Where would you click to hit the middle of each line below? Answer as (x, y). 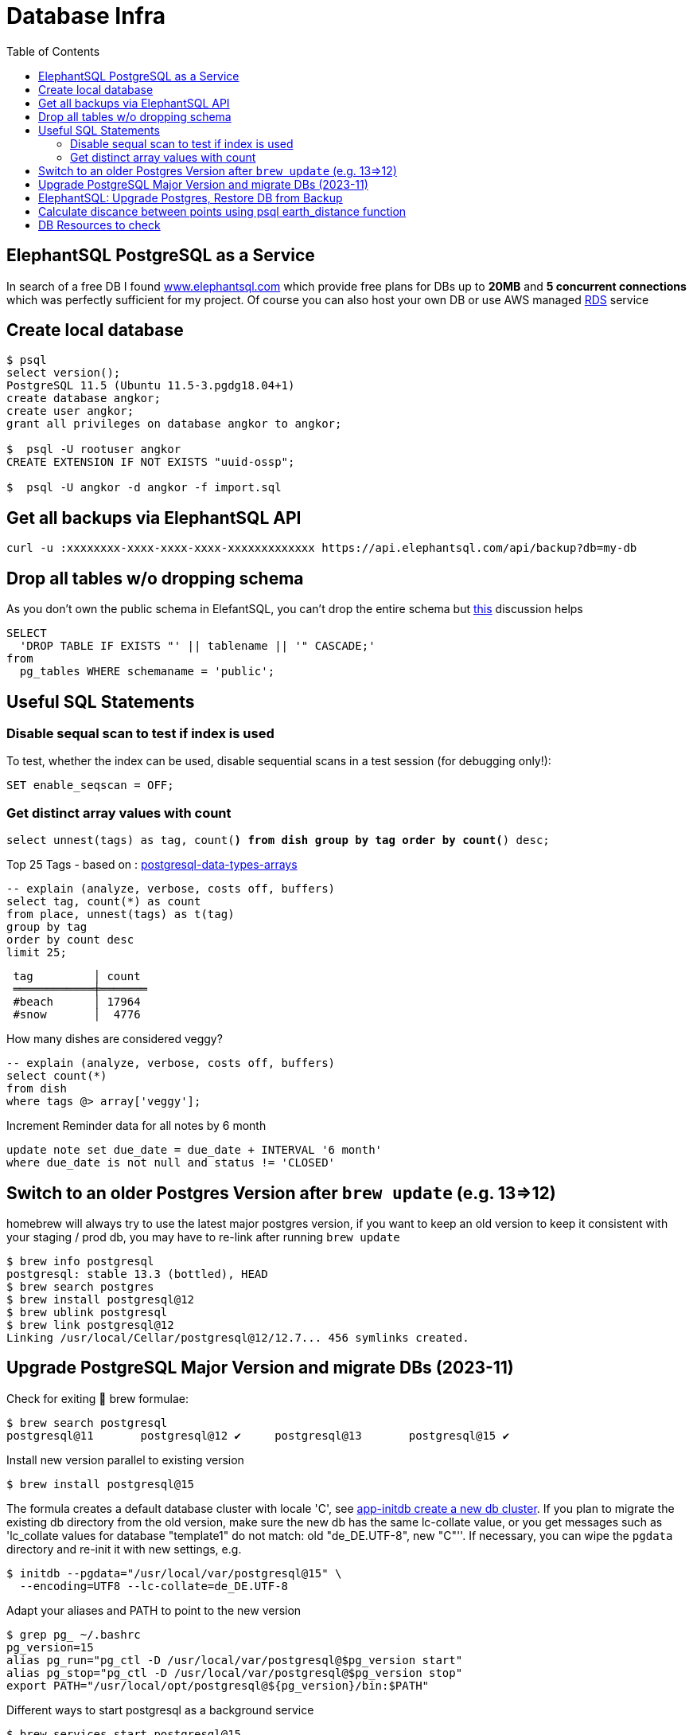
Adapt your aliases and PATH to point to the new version (154, 1610)
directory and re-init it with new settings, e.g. (124, 1549)
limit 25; (37, 953)
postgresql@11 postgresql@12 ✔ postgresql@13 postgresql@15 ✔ (258, 1435)
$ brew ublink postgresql (87, 1312)
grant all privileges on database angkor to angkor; (174, 424)
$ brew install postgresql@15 (101, 1484)
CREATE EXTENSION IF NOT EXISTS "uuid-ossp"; (151, 462)
